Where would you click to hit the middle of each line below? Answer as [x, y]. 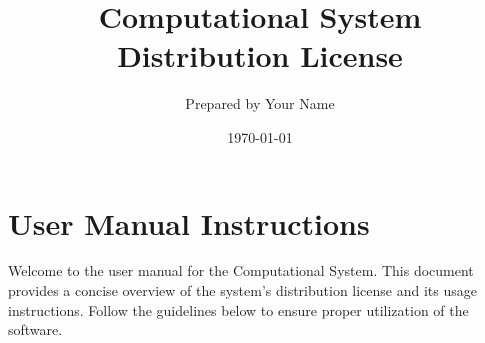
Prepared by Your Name [260, 103]
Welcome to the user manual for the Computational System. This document [241, 270]
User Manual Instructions [189, 222]
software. [35, 329]
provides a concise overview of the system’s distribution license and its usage [242, 290]
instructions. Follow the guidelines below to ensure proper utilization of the [238, 309]
